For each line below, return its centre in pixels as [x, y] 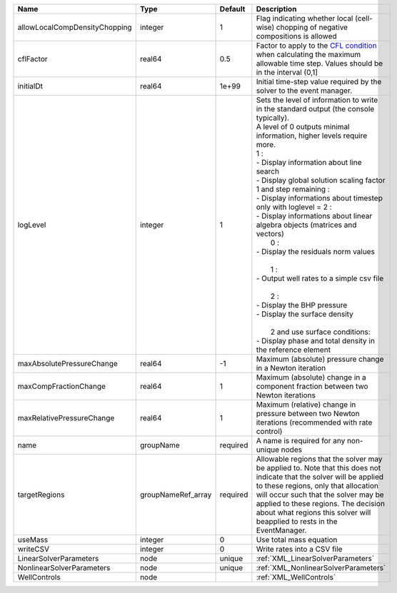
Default [232, 9]
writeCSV [34, 549]
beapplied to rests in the [297, 521]
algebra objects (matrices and [306, 225]
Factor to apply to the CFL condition [317, 45]
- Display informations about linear [314, 216]
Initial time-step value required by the [319, 82]
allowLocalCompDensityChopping [75, 27]
